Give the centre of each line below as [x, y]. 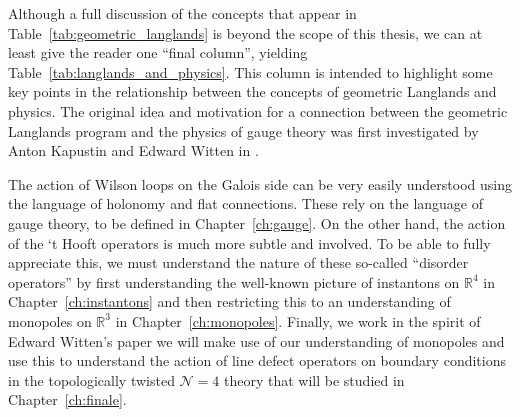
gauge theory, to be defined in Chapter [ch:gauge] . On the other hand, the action [257, 222]
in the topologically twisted [91, 379]
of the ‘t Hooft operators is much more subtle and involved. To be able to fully [249, 242]
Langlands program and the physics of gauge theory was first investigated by [243, 130]
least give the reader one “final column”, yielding [158, 52]
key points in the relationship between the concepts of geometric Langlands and [252, 91]
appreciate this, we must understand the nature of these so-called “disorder [238, 262]
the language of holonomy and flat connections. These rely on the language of [246, 203]
